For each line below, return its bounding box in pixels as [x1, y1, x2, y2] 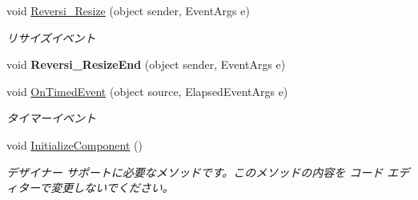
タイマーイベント [6, 110, 96, 126]
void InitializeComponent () [6, 136, 143, 153]
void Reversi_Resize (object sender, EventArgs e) [6, 2, 250, 18]
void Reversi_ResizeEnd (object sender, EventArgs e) [6, 56, 286, 73]
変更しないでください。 [50, 179, 174, 196]
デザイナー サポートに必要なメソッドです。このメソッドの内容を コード [6, 163, 384, 180]
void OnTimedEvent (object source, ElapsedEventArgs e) [6, 82, 288, 99]
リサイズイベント [6, 29, 96, 46]
